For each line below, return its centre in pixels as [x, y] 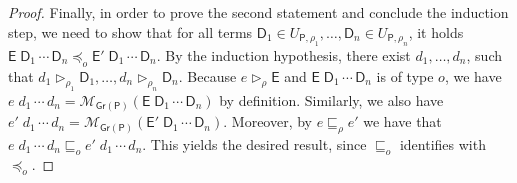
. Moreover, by [267, 121]
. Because [207, 75]
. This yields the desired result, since [254, 143]
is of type [405, 75]
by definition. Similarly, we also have [331, 99]
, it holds [436, 31]
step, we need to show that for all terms [130, 31]
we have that [402, 121]
